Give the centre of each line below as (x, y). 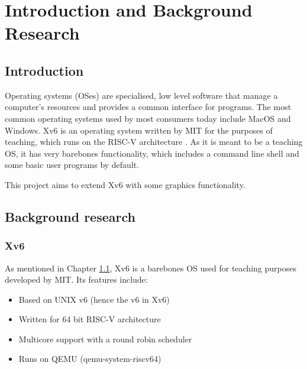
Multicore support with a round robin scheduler (105, 339)
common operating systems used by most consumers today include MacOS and (148, 118)
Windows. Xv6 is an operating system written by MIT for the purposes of (139, 130)
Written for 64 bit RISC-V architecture (90, 319)
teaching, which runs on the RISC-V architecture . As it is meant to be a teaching (154, 142)
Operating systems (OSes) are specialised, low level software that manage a (141, 95)
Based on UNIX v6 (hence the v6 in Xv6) (94, 299)
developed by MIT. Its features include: (76, 279)
